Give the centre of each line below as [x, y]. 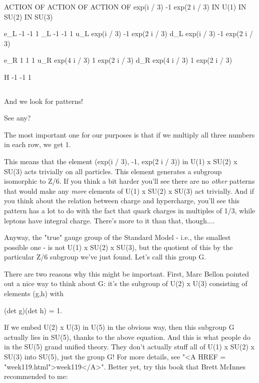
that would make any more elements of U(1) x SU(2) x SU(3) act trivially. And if [129, 190]
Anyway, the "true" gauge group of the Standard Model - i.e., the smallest [117, 237]
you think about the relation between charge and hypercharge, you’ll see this [122, 201]
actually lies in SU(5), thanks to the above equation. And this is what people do [127, 337]
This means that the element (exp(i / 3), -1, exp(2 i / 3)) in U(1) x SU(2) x [121, 161]
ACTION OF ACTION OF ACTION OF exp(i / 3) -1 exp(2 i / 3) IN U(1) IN [125, 7]
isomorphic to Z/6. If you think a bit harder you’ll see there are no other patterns [129, 181]
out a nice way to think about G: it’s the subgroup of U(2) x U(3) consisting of [126, 283]
